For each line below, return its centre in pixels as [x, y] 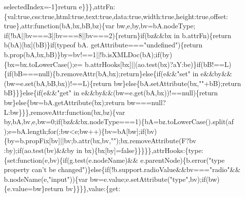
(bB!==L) [216, 64]
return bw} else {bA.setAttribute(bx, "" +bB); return [167, 83]
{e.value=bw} [24, 188]
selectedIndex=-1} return [40, 6]
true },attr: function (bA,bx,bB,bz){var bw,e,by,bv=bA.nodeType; [100, 26]
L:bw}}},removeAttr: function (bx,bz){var [65, 112]
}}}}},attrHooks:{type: [169, 150]
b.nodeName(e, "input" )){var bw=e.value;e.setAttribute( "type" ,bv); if [105, 179]
